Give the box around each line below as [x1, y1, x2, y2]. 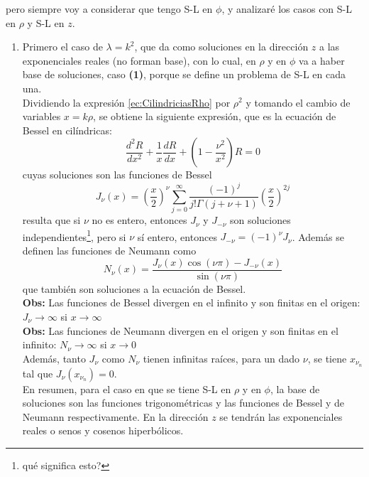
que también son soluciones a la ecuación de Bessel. [22, 281, 246, 296]
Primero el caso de [22, 39, 103, 54]
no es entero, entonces [92, 213, 187, 227]
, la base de [270, 381, 320, 396]
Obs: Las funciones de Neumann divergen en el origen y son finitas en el [22, 323, 338, 338]
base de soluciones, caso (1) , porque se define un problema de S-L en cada [22, 67, 346, 82]
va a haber [299, 53, 345, 68]
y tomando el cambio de [246, 95, 351, 109]
